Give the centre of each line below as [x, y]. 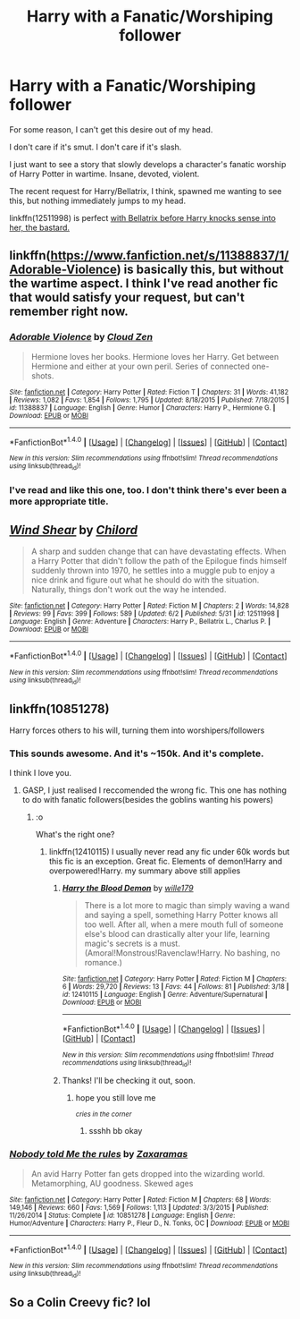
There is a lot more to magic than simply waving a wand [187, 906]
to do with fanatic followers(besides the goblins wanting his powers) [148, 800]
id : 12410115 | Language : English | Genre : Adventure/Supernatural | [165, 995]
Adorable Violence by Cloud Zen [81, 337]
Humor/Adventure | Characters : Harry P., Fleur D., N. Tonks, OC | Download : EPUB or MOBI [150, 1223]
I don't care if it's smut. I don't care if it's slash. [96, 147]
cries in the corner [104, 1115]
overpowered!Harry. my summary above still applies [145, 871]
